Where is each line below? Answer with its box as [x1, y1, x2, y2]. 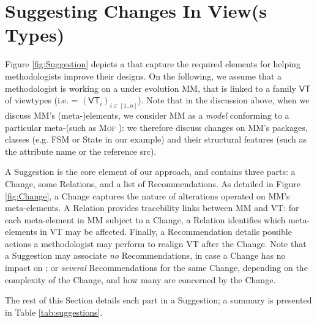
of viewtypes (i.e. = [5, 94, 78, 106]
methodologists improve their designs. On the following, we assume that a [5, 69, 282, 82]
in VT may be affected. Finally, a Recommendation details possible [40, 225, 292, 238]
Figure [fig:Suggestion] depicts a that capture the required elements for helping [5, 58, 300, 70]
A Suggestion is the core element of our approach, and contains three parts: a [5, 165, 296, 178]
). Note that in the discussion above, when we [138, 94, 310, 106]
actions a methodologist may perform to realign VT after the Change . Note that [5, 237, 307, 250]
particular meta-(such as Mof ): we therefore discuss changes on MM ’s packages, [5, 121, 308, 133]
